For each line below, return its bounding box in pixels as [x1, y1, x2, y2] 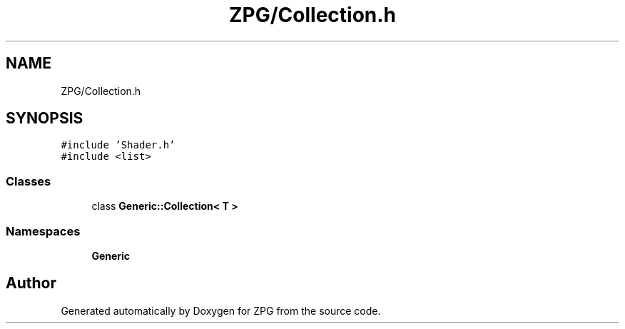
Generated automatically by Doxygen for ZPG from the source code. [61, 304, 381, 317]
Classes [6, 173, 51, 188]
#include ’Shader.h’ [61, 139, 176, 151]
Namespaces [6, 223, 81, 238]
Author [6, 274, 56, 293]
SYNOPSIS [6, 109, 83, 128]
